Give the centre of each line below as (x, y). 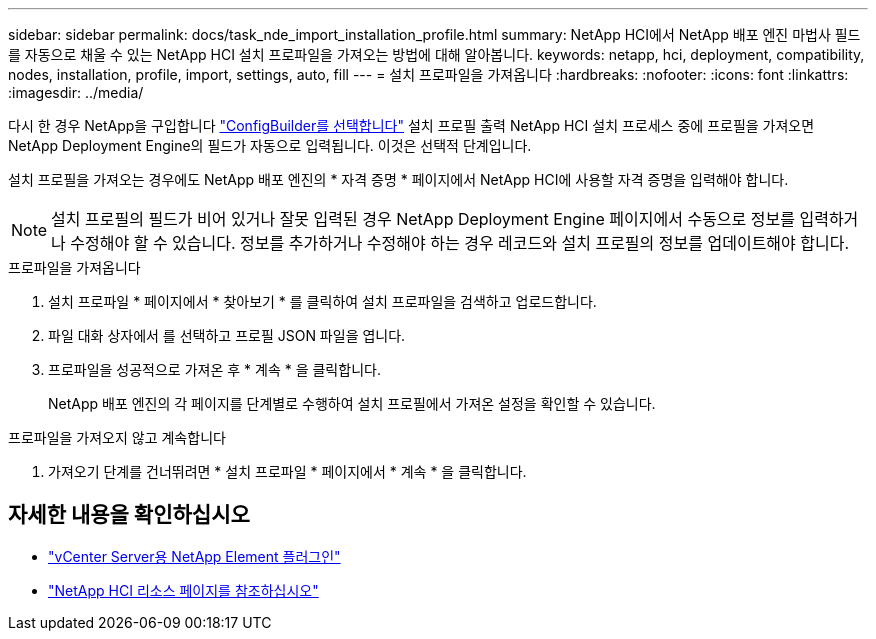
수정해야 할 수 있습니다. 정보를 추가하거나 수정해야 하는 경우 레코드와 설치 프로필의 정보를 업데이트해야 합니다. (460, 243)
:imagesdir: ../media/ (76, 92)
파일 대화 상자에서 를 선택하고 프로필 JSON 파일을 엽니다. (227, 335)
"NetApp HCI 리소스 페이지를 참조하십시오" (183, 590)
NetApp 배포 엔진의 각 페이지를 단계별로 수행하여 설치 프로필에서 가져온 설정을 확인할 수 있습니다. (352, 403)
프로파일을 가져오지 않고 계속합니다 (117, 437)
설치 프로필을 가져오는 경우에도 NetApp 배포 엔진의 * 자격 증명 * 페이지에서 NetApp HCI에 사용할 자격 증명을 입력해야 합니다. (398, 179)
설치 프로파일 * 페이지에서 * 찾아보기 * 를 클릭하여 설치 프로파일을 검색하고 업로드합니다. (322, 301)
